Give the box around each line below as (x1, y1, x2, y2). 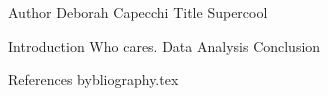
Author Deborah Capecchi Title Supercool (8, 2, 268, 22)
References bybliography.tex (8, 69, 179, 90)
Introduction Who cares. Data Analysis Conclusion (8, 35, 321, 56)
